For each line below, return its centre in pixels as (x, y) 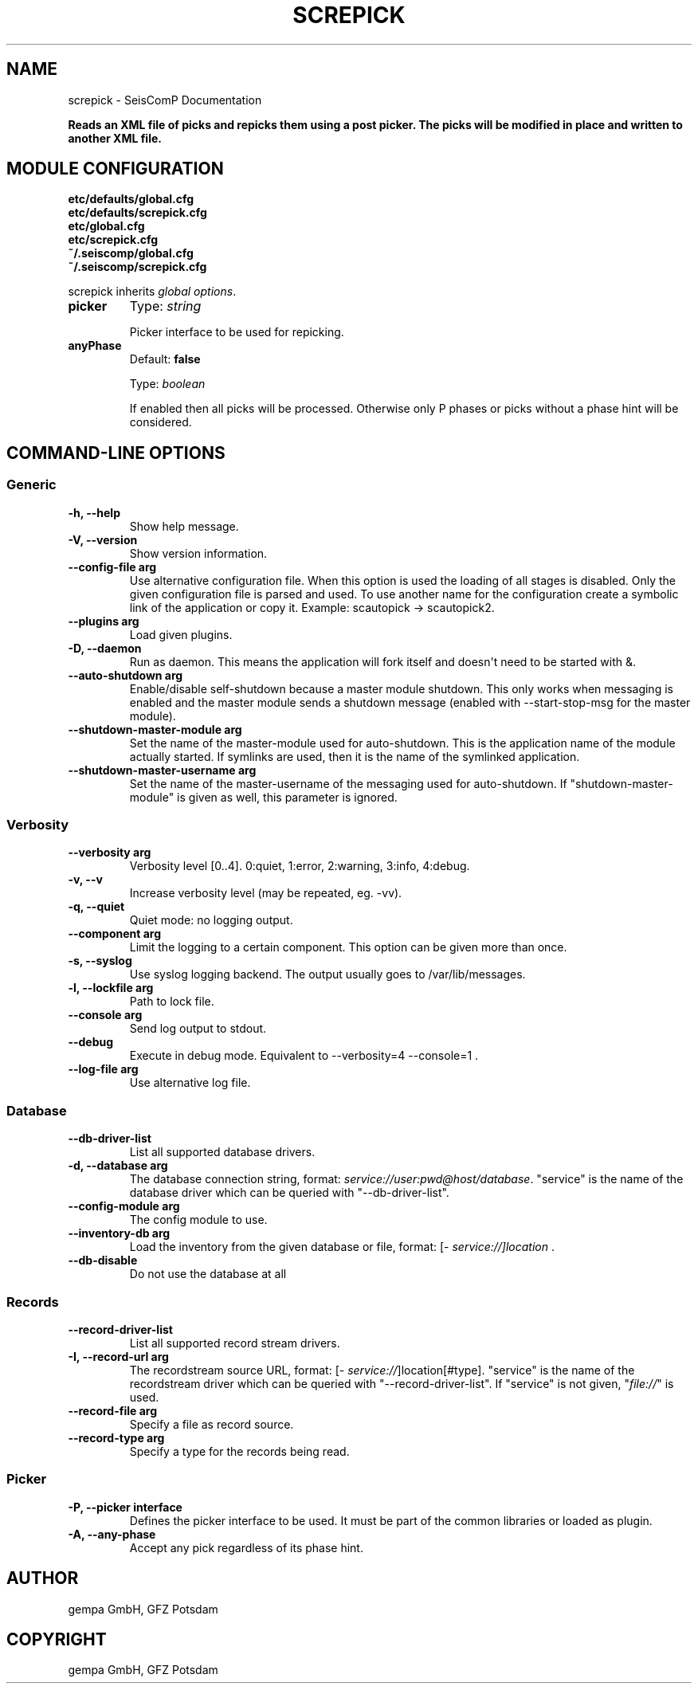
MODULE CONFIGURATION (115, 169)
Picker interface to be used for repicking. (237, 332)
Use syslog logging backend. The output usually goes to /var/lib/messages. (327, 974)
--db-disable (103, 1261)
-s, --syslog (100, 961)
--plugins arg (104, 621)
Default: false (165, 359)
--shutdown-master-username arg (162, 770)
